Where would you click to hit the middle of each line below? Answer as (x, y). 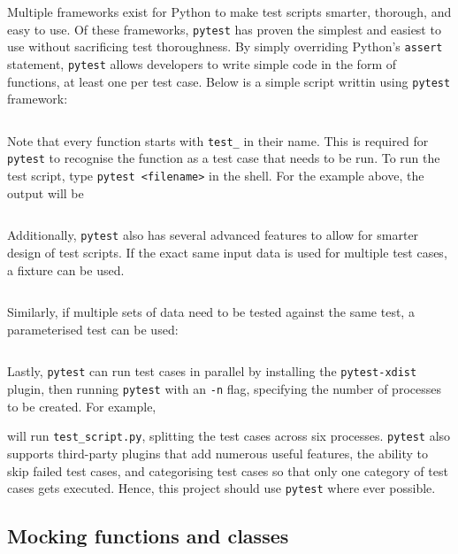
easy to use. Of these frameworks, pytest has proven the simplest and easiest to (224, 29)
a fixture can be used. (66, 269)
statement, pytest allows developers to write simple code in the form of (202, 63)
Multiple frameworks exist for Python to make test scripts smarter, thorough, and (229, 12)
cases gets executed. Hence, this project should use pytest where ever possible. (221, 488)
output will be (46, 192)
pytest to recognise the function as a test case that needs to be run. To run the (224, 158)
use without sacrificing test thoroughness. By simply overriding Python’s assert (225, 46)
